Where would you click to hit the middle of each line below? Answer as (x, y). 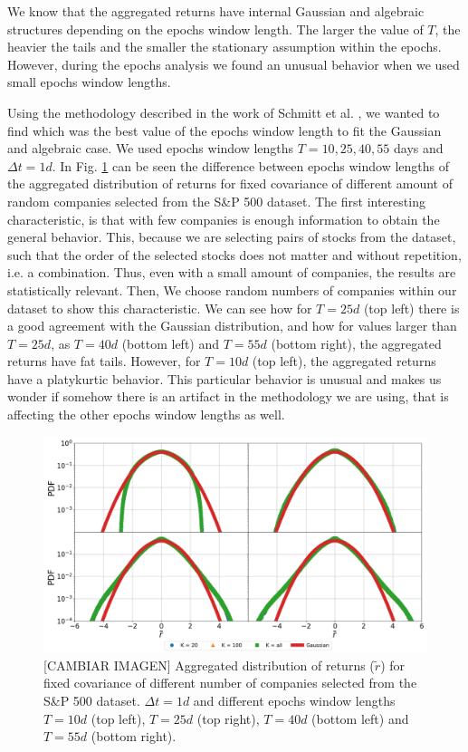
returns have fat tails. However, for (104, 361)
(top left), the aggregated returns (344, 361)
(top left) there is (411, 308)
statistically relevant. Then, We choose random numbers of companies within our (232, 289)
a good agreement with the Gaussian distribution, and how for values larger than (232, 326)
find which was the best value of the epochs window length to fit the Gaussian (224, 130)
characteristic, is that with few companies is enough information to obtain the (224, 219)
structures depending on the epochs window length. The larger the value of (215, 29)
